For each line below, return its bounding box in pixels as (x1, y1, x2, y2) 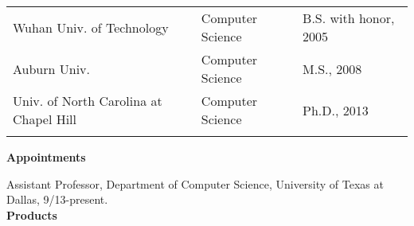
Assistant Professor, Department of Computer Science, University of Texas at (6, 175, 384, 192)
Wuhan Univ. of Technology (13, 18, 169, 37)
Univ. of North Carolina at (13, 92, 162, 110)
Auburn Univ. (13, 59, 90, 78)
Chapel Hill (13, 110, 77, 128)
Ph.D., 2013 (303, 100, 369, 119)
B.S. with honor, (303, 9, 395, 27)
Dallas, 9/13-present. (6, 191, 108, 208)
